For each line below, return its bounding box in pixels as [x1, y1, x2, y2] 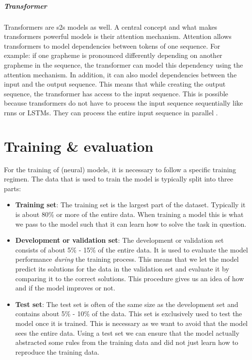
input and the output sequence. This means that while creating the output [4, 79, 226, 89]
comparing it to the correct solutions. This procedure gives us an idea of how [15, 273, 244, 283]
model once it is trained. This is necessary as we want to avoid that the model [15, 318, 248, 328]
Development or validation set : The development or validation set [15, 235, 224, 245]
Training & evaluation [4, 136, 154, 156]
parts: [4, 183, 21, 193]
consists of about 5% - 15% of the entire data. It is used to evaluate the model [15, 244, 248, 254]
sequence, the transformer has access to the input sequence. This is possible [4, 88, 228, 98]
